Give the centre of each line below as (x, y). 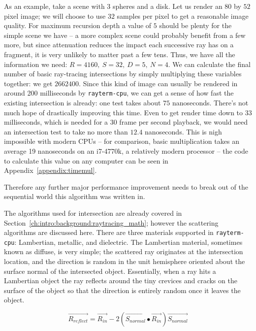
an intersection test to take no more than (66, 131)
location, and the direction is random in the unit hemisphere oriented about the (125, 261)
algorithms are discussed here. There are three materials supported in (109, 232)
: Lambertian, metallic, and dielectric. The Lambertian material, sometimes (128, 242)
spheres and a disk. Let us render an (167, 6)
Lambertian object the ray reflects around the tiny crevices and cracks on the (121, 281)
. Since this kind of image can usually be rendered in (158, 83)
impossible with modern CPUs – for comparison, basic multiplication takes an (122, 141)
